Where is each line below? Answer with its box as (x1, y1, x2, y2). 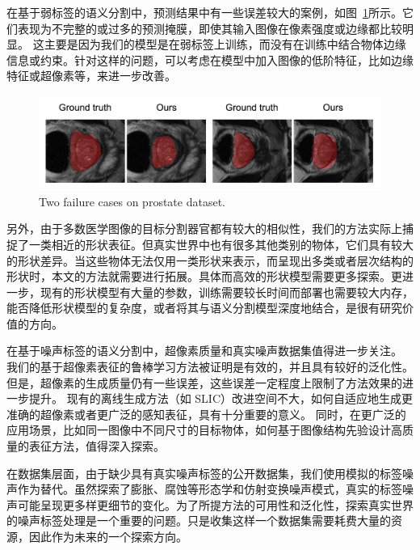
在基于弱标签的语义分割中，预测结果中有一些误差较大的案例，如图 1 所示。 (6, 4, 402, 20)
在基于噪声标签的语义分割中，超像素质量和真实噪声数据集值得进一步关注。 (6, 342, 402, 359)
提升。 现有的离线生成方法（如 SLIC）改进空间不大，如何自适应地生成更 (28, 390, 414, 407)
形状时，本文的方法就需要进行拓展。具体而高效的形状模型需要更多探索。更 (6, 268, 402, 285)
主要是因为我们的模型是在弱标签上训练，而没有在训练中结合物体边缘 (44, 36, 406, 53)
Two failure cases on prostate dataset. (39, 192, 225, 209)
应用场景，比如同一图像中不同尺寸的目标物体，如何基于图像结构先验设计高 (6, 421, 402, 438)
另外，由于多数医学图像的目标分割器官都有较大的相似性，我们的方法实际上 (6, 220, 402, 237)
